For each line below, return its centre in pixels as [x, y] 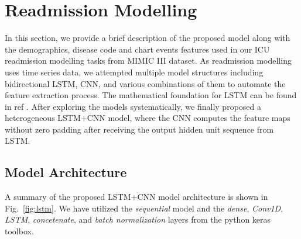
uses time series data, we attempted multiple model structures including [134, 72]
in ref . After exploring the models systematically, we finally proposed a [133, 106]
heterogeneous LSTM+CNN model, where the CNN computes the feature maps [148, 118]
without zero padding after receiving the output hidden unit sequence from [139, 129]
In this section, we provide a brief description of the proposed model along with [148, 38]
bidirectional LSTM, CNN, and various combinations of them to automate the [145, 83]
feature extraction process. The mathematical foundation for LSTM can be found [151, 95]
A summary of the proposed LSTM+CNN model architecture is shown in [136, 197]
